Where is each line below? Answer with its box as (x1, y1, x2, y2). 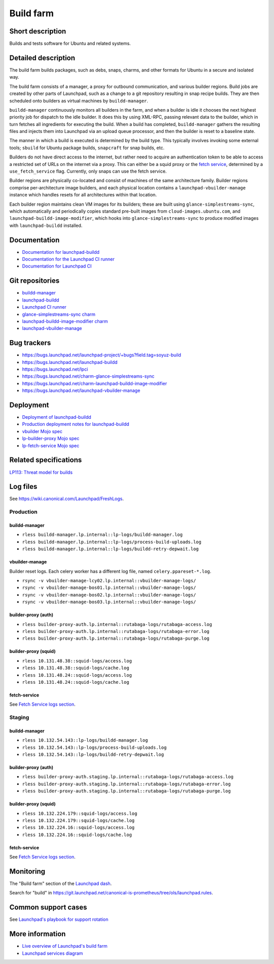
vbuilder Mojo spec (22, 428, 63, 434)
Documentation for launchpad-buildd (22, 249, 100, 255)
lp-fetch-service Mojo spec (22, 442, 80, 449)
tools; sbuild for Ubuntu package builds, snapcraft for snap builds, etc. (9, 145, 165, 151)
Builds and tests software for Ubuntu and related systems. (9, 41, 131, 47)
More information (9, 929, 66, 939)
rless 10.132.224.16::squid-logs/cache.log (22, 832, 132, 838)
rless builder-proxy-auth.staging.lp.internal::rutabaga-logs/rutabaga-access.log (22, 774, 233, 780)
